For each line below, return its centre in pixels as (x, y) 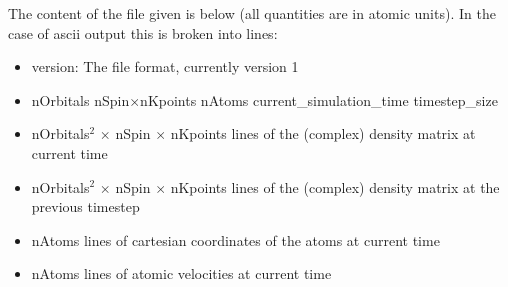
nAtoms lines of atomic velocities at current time (181, 273)
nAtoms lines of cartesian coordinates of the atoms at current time (235, 239)
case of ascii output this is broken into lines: (143, 32)
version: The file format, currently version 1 (165, 66)
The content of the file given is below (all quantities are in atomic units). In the (252, 13)
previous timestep (85, 206)
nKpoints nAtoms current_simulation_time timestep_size (319, 99)
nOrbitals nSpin (80, 99)
